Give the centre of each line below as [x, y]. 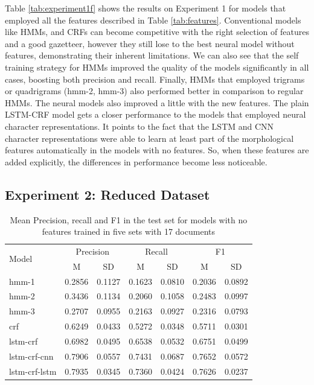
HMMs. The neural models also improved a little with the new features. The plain [157, 102]
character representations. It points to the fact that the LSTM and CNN [139, 126]
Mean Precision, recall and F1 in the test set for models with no [129, 219]
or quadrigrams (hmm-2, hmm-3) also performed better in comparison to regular [154, 91]
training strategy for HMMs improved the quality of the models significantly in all [157, 67]
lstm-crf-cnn [31, 356]
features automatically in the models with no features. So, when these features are [157, 150]
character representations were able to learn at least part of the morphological [149, 138]
